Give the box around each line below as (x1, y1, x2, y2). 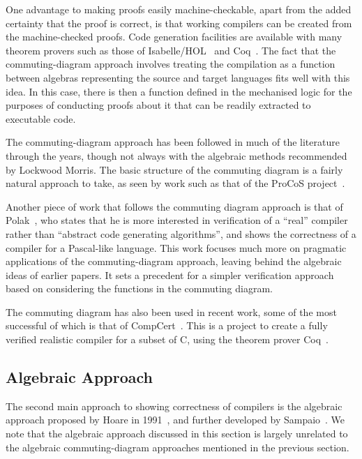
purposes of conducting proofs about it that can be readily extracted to (6, 98, 311, 112)
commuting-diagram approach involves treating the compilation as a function (6, 57, 335, 71)
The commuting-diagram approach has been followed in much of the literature (6, 135, 340, 149)
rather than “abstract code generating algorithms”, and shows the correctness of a (6, 226, 356, 241)
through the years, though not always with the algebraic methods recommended (6, 148, 347, 163)
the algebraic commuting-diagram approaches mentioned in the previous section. (6, 439, 349, 454)
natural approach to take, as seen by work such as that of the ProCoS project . (6, 176, 345, 190)
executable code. (6, 111, 76, 126)
